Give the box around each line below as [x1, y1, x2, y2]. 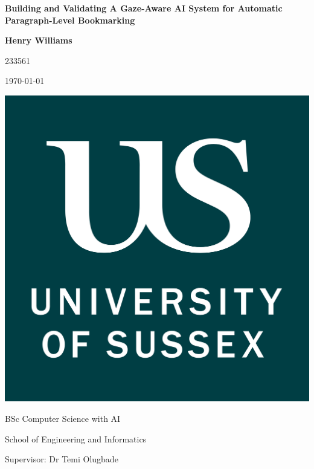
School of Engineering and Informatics [5, 432, 147, 445]
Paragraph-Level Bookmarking [5, 13, 135, 26]
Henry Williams [5, 34, 72, 47]
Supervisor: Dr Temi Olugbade [5, 453, 118, 465]
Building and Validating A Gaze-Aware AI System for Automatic [5, 2, 283, 14]
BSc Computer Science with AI [5, 412, 121, 425]
